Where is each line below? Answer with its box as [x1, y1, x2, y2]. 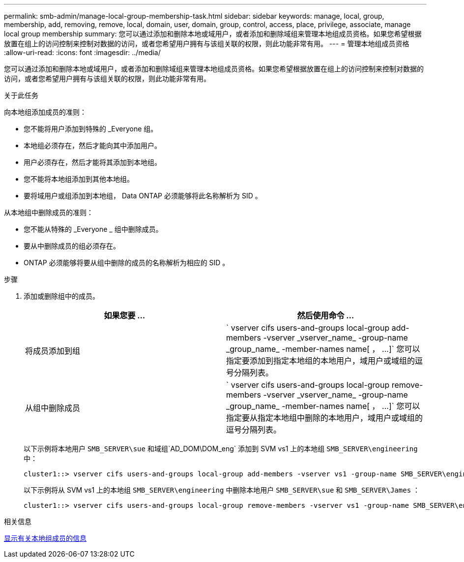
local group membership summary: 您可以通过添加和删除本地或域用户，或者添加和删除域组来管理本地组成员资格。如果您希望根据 [4, 30, 422, 38]
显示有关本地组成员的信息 [4, 534, 87, 542]
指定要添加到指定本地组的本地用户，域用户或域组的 [226, 356, 415, 366]
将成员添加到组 [25, 346, 81, 356]
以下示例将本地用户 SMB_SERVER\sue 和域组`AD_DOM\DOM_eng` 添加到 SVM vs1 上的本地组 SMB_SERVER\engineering [24, 444, 418, 453]
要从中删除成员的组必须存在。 [24, 242, 120, 250]
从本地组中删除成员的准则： [4, 208, 93, 217]
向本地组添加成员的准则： [4, 108, 87, 116]
